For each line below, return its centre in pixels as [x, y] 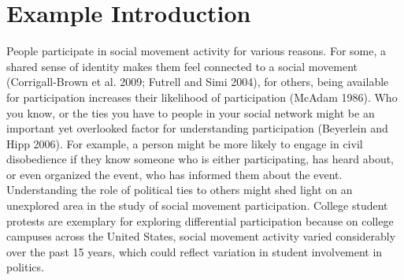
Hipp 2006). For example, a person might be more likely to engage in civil [185, 143]
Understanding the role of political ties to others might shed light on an [180, 190]
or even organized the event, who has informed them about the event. [174, 174]
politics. [25, 267]
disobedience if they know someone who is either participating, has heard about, [200, 159]
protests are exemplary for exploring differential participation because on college [200, 220]
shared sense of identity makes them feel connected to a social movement [182, 66]
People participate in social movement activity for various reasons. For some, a [196, 51]
